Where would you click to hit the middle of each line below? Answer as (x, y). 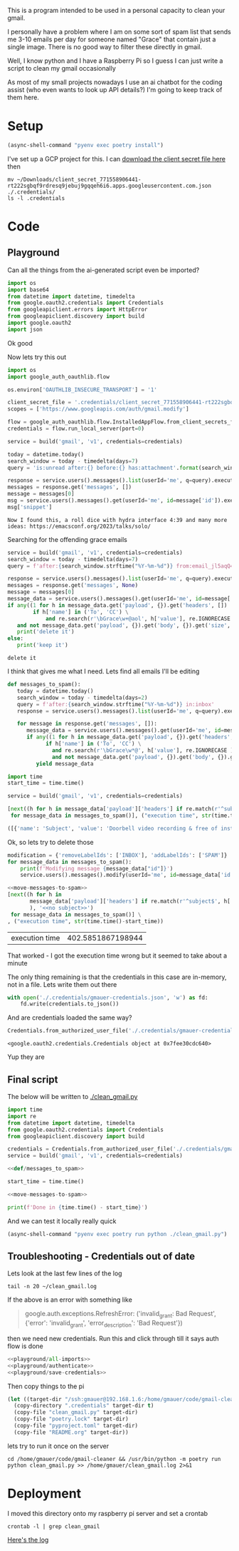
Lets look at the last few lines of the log (65, 1273)
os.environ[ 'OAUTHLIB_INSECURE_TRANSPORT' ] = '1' (83, 390)
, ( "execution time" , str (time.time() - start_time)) (85, 921)
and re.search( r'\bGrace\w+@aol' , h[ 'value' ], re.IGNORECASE (138, 618)
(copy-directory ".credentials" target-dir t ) (84, 1406)
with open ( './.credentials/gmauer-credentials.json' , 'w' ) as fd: (108, 998)
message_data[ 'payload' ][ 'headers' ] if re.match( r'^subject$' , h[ (130, 902)
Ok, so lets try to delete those (51, 842)
